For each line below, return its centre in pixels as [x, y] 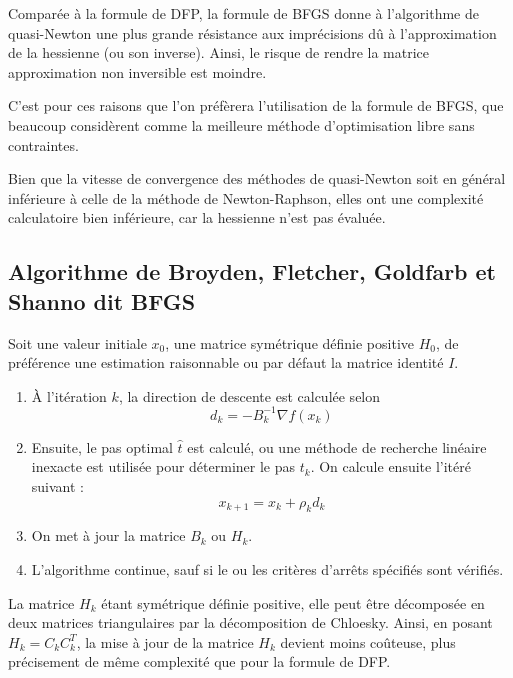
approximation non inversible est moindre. [137, 71]
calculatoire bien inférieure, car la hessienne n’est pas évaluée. [197, 217]
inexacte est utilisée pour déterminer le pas [163, 466]
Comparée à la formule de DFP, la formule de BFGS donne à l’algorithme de [244, 13]
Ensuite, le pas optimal [102, 446]
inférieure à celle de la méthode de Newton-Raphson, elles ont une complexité [246, 197]
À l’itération [69, 395]
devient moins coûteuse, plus [368, 641]
